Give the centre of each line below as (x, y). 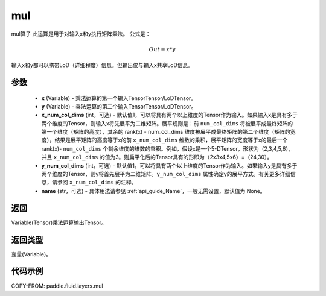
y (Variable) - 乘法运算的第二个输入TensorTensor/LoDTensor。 (119, 106)
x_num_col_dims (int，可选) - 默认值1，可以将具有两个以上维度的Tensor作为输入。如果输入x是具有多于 (170, 115)
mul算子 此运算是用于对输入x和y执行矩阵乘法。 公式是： (81, 34)
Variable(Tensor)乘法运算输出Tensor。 (59, 222)
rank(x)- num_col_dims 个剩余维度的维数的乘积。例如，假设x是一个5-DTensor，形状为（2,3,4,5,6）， (168, 148)
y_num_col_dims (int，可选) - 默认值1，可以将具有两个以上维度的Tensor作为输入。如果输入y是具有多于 (169, 165)
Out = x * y (162, 49)
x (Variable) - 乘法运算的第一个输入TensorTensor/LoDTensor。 (119, 98)
